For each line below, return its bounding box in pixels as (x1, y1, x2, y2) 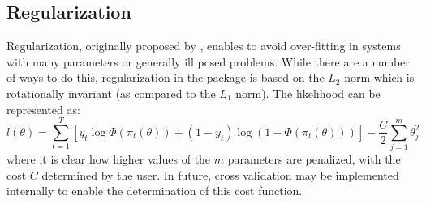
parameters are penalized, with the (227, 151, 401, 168)
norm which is (344, 69, 415, 86)
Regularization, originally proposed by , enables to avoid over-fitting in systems (6, 37, 401, 54)
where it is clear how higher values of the (6, 151, 211, 168)
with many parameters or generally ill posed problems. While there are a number (6, 53, 410, 70)
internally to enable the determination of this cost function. (6, 182, 303, 199)
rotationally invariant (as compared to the (6, 84, 216, 101)
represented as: (6, 100, 80, 117)
